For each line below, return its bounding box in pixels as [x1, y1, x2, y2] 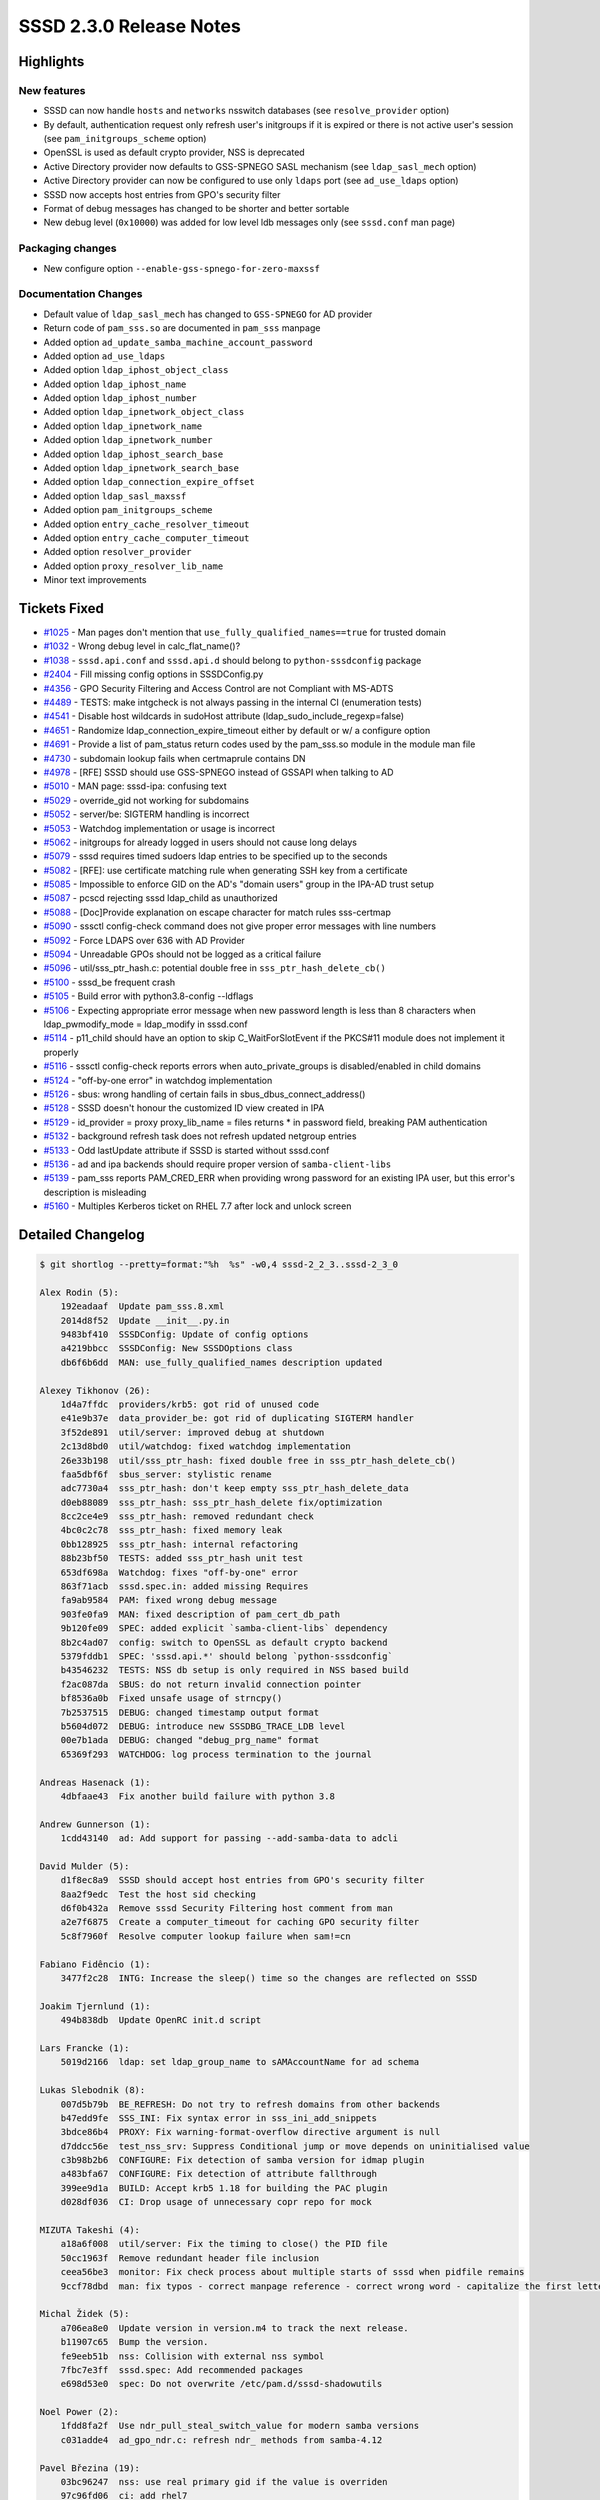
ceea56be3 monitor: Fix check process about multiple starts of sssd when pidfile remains [60, 2266, 525, 2278]
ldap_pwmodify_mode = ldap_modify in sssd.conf [43, 1018, 249, 1030]
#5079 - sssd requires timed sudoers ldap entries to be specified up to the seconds [43, 850, 389, 862]
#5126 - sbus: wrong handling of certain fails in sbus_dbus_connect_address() [43, 1088, 366, 1100]
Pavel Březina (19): [39, 2462, 140, 2474]
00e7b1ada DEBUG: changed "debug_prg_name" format [60, 1735, 320, 1746]
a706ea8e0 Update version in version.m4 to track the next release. [60, 2322, 409, 2334]
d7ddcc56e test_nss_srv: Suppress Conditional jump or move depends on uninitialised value [60, 2140, 530, 2152]
